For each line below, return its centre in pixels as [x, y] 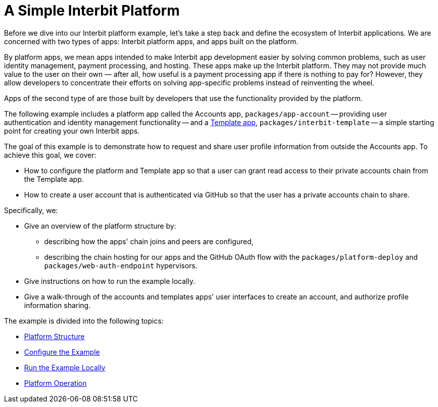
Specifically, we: [31, 210]
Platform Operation [56, 383]
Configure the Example [62, 352]
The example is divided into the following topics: [84, 321]
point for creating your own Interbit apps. [72, 131]
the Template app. [54, 179]
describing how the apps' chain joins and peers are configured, [149, 241]
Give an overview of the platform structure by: [100, 226]
